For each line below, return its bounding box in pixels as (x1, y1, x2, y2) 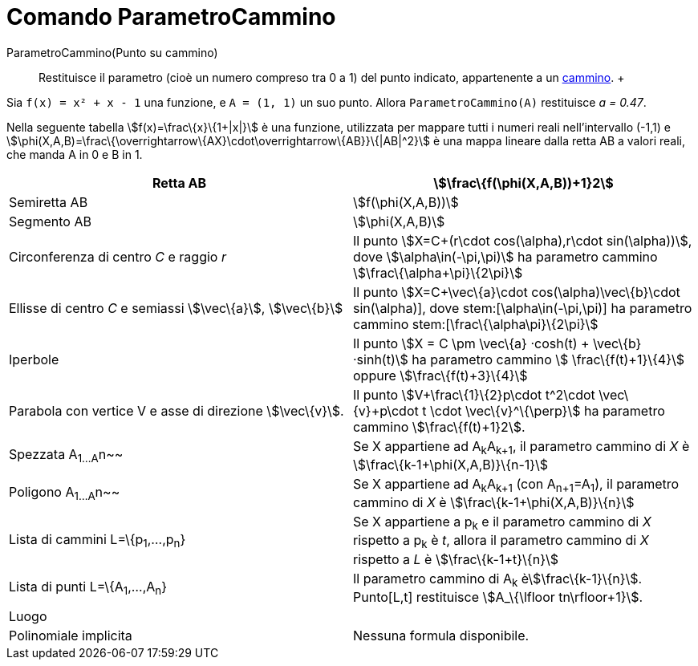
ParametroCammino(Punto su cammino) (6, 45, 218, 59)
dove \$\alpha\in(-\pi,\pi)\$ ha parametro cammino (353, 248, 658, 265)
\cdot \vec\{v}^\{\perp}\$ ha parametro (429, 402, 665, 419)
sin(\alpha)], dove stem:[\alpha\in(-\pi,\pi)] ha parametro (353, 299, 692, 316)
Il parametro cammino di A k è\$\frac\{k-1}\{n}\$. (353, 570, 643, 589)
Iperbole (9, 351, 59, 368)
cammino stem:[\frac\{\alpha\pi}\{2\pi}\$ (353, 315, 599, 332)
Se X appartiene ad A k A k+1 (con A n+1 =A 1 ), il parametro (353, 475, 680, 495)
